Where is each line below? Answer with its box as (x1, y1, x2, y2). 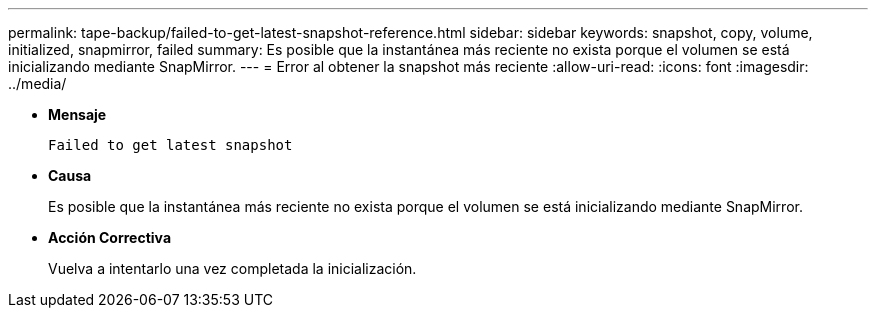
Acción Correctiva (48, 229, 172, 246)
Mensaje (48, 106, 107, 123)
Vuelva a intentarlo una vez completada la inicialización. (48, 260, 417, 277)
